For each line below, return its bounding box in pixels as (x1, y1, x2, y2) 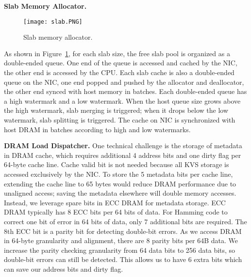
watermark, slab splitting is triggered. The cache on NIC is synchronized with (4, 115, 235, 124)
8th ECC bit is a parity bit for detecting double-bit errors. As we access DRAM (4, 226, 242, 236)
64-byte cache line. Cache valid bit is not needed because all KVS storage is (4, 159, 229, 169)
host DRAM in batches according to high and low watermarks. (4, 124, 191, 134)
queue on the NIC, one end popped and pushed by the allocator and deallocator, (4, 77, 244, 87)
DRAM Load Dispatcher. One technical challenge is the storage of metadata (4, 140, 242, 151)
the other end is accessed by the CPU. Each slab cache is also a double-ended (4, 67, 234, 77)
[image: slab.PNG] (23, 18, 83, 25)
